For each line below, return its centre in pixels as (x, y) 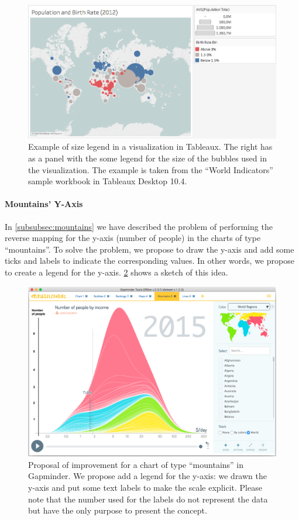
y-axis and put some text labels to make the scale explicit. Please (145, 488)
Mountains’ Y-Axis (44, 204)
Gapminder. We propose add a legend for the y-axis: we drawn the (147, 476)
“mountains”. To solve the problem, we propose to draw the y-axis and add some (149, 249)
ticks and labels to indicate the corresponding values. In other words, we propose (149, 261)
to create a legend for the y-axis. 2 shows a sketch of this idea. (116, 272)
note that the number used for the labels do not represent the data (148, 499)
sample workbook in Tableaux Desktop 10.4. (108, 181)
